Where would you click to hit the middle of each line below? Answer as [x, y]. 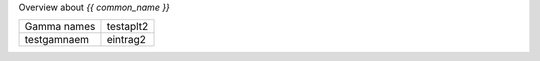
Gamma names [60, 27]
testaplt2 [127, 27]
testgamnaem [57, 40]
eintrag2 [126, 40]
